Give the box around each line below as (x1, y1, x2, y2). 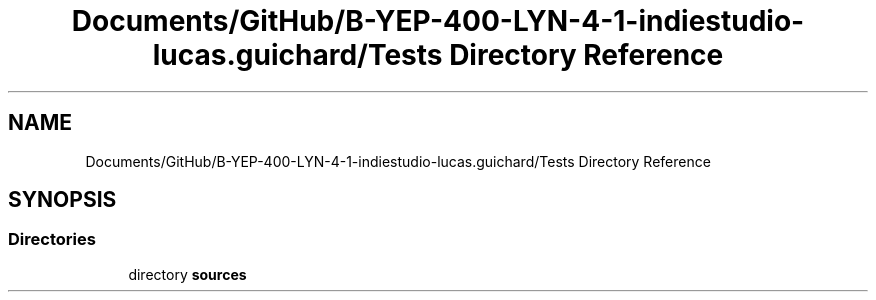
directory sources (128, 265, 247, 283)
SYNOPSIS (8, 187, 117, 213)
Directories (8, 229, 96, 250)
